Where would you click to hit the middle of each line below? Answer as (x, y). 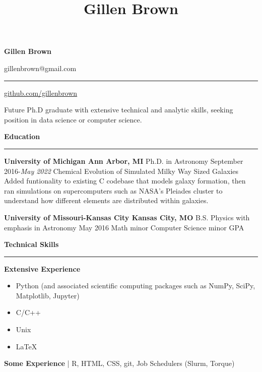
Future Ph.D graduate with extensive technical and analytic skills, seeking (119, 110)
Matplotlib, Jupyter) (48, 295)
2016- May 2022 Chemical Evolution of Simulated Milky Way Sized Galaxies (121, 171)
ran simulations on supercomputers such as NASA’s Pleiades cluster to (113, 190)
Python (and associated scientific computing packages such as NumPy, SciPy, (136, 286)
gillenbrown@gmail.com (40, 68)
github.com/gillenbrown (41, 92)
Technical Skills (31, 244)
